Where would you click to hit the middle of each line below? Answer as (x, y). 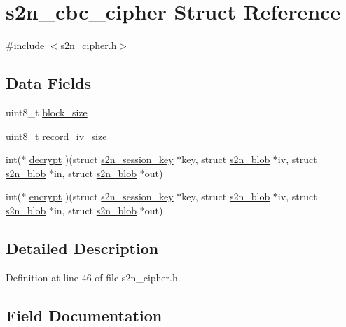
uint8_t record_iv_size (56, 135)
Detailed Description (82, 248)
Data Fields (49, 83)
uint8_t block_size (47, 112)
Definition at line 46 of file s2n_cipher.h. (93, 277)
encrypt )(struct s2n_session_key (101, 196)
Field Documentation (84, 315)
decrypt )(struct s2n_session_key (101, 159)
